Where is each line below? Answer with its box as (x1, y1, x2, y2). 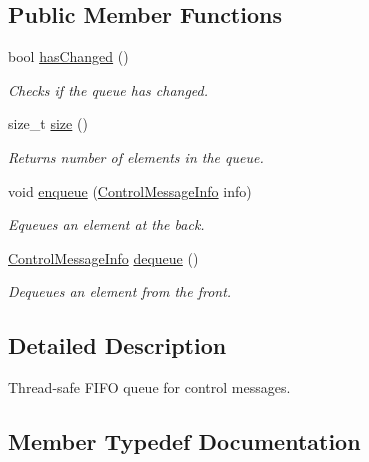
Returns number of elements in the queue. (8, 146, 264, 167)
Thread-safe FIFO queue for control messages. (8, 377, 291, 398)
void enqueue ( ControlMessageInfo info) (8, 180, 252, 201)
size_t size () (8, 113, 88, 134)
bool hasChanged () (8, 46, 129, 67)
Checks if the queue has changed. (8, 79, 209, 100)
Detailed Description (8, 330, 227, 361)
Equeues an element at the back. (8, 214, 205, 235)
